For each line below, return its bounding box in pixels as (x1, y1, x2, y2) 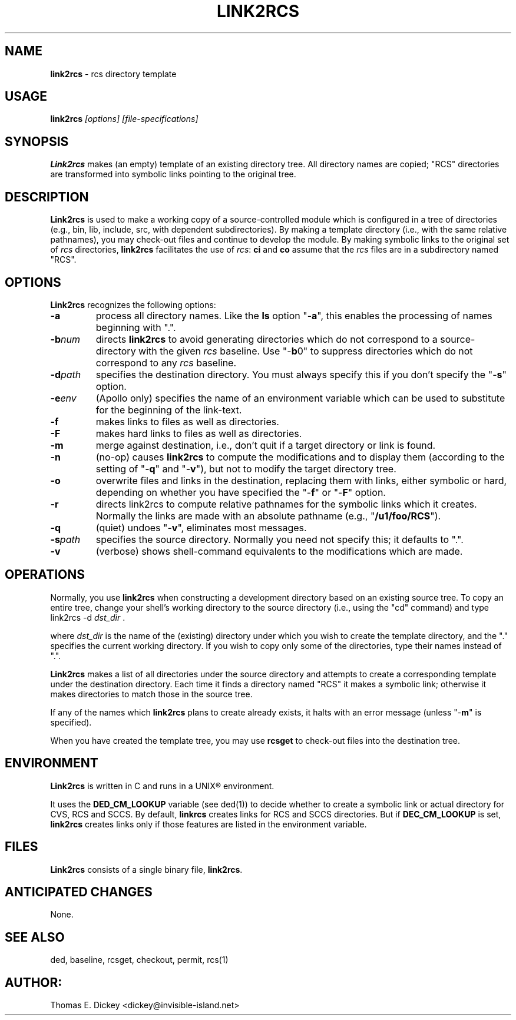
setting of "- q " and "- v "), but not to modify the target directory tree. (95, 462, 396, 475)
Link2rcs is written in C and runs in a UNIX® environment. (50, 780, 274, 791)
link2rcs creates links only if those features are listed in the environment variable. (50, 819, 367, 829)
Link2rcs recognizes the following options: (50, 299, 216, 310)
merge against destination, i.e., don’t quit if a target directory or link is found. (95, 439, 436, 451)
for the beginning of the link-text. (95, 403, 242, 416)
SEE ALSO (5, 929, 65, 945)
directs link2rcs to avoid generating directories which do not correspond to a (95, 333, 438, 345)
